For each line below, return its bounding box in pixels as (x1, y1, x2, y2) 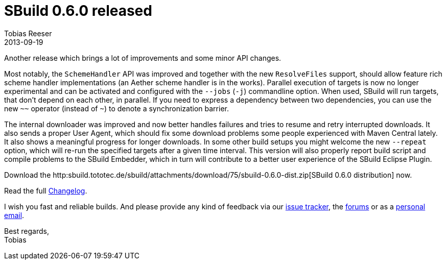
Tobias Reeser (4, 29, 52, 38)
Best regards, (4, 226, 49, 235)
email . (4, 210, 25, 220)
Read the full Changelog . (4, 186, 87, 195)
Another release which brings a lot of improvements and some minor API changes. (4, 53, 281, 62)
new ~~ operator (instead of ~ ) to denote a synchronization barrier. (4, 104, 229, 113)
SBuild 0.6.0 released (4, 2, 152, 19)
